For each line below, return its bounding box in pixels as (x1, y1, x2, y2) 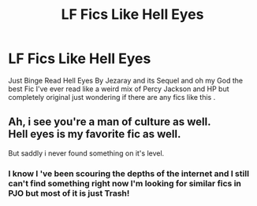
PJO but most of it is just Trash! (8, 187, 130, 198)
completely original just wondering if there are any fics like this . (8, 92, 216, 101)
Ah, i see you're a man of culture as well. (8, 116, 211, 129)
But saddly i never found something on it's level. (8, 148, 165, 158)
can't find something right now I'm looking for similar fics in (8, 178, 242, 189)
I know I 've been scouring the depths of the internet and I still (8, 167, 250, 178)
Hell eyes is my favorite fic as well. (8, 127, 181, 141)
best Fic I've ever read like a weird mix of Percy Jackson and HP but (8, 84, 230, 94)
